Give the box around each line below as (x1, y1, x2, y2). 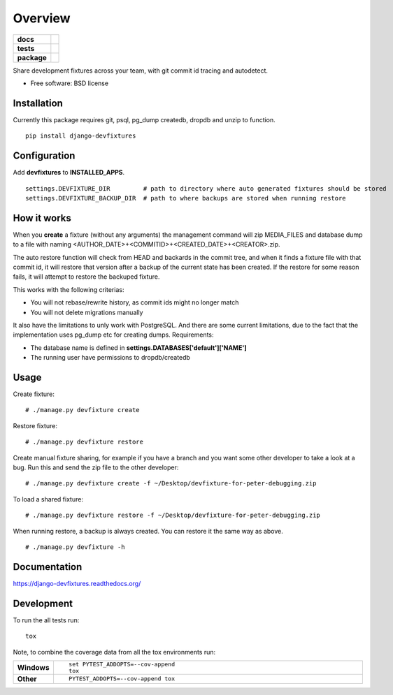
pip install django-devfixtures (25, 132, 136, 140)
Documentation (13, 561, 83, 573)
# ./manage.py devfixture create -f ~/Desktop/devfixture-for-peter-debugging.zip (25, 479, 317, 488)
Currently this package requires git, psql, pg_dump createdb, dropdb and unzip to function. (13, 115, 276, 124)
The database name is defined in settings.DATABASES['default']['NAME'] (30, 343, 248, 352)
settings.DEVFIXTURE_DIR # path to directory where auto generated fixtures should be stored (25, 184, 387, 192)
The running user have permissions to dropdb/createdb (30, 353, 190, 362)
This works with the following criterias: (13, 285, 124, 293)
